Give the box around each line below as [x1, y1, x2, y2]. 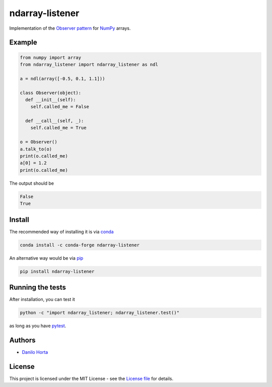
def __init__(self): [25, 97, 76, 103]
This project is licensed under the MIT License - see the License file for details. [9, 375, 174, 381]
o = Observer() [20, 139, 57, 145]
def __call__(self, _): [25, 118, 84, 124]
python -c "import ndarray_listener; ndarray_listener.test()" [20, 310, 180, 316]
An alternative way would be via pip [9, 255, 84, 261]
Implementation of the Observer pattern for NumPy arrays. [9, 25, 131, 31]
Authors [9, 336, 36, 344]
